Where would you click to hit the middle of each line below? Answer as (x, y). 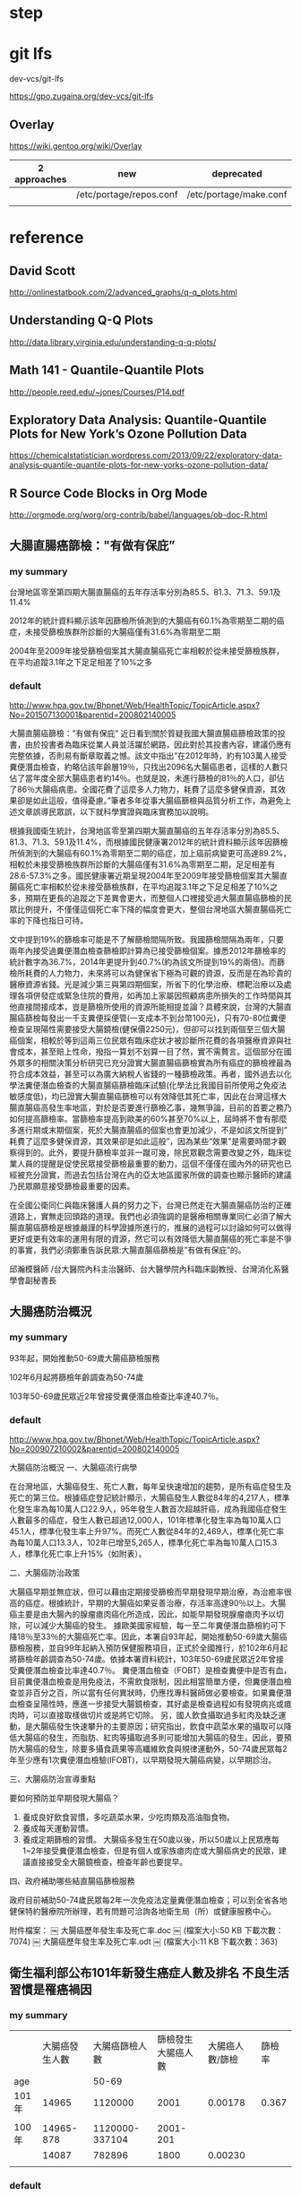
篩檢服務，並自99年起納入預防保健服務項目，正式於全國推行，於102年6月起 (149, 1648)
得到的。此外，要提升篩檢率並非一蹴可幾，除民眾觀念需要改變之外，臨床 (150, 1153)
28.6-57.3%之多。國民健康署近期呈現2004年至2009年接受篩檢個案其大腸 (145, 876)
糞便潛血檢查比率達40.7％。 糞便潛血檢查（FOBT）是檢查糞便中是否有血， (154, 1670)
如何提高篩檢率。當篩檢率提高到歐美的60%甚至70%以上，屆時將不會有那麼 (148, 1119)
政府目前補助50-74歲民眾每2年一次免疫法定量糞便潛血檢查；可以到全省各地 (148, 1900)
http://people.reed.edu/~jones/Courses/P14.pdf (97, 392)
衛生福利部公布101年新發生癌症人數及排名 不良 (138, 1972)
